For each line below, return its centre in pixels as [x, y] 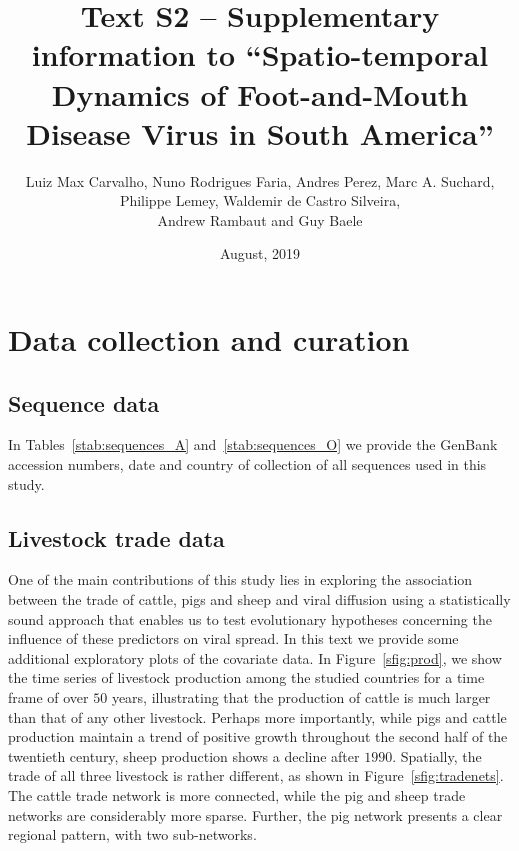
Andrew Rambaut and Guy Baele [260, 219]
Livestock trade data [116, 537]
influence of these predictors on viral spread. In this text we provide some [233, 638]
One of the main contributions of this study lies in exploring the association [240, 579]
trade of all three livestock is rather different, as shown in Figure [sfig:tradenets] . [256, 775]
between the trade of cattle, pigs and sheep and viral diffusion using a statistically [259, 599]
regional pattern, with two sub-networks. [132, 834]
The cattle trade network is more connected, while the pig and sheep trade [237, 794]
